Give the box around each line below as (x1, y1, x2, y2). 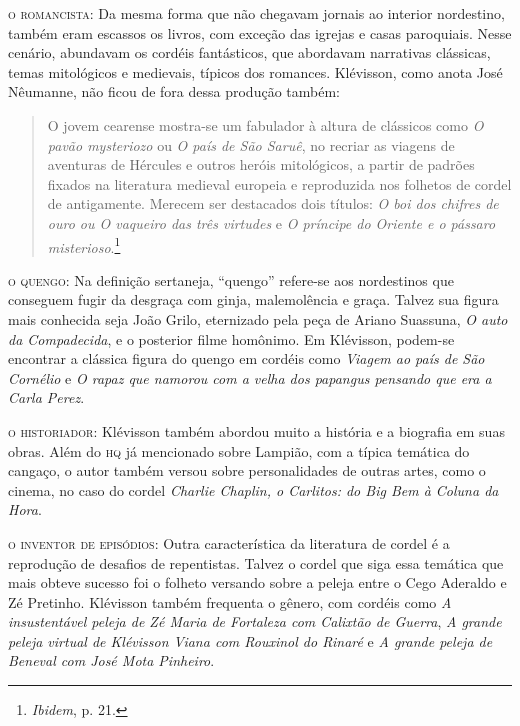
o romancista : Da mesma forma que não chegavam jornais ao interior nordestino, (8, 3, 505, 23)
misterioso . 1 (47, 233, 121, 257)
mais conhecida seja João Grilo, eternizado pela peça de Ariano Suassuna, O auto (8, 308, 508, 329)
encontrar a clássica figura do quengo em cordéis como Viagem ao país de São (8, 348, 485, 369)
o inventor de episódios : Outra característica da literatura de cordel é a (8, 532, 450, 553)
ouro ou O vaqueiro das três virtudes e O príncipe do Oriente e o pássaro (47, 212, 496, 233)
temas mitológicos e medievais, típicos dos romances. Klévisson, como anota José (8, 61, 503, 82)
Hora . (8, 499, 42, 520)
